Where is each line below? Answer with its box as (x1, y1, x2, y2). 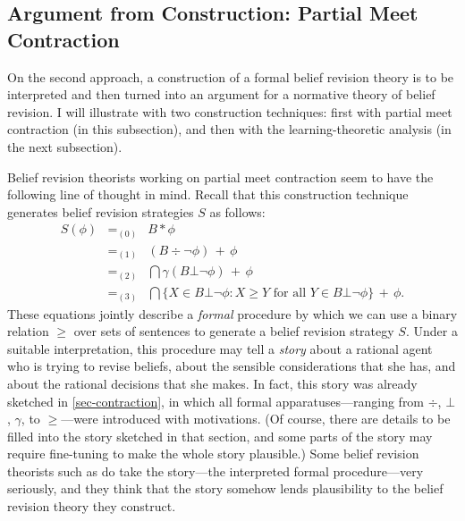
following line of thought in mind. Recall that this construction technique (7, 185, 409, 204)
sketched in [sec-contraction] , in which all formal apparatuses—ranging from (7, 391, 425, 410)
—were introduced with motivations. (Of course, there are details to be (61, 409, 451, 428)
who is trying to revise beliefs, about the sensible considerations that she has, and (7, 357, 456, 375)
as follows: (209, 202, 266, 221)
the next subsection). (7, 137, 123, 155)
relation (7, 322, 49, 340)
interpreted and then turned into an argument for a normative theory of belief (7, 85, 435, 104)
